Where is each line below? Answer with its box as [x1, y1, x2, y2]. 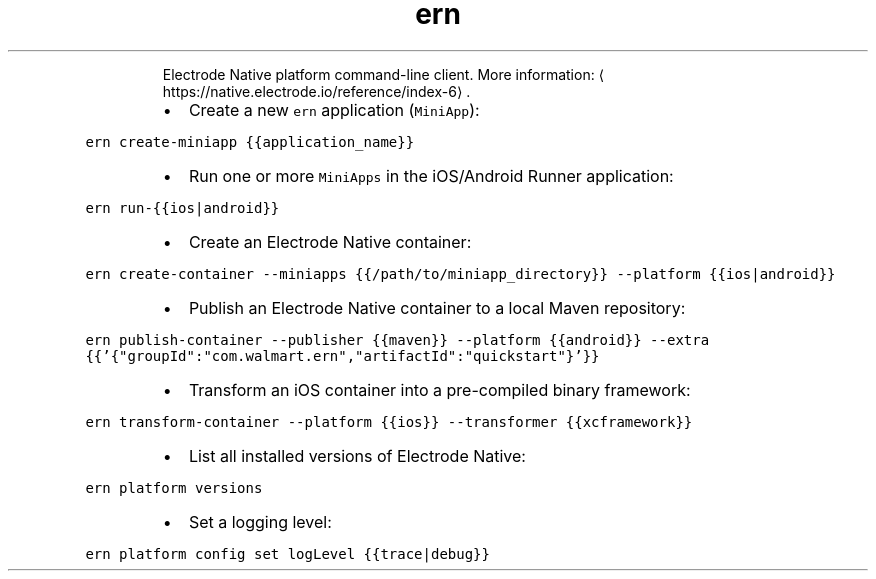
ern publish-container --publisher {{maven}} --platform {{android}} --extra [85, 331, 710, 348]
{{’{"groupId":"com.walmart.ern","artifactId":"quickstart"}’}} [85, 347, 600, 364]
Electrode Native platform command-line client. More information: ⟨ [162, 65, 605, 83]
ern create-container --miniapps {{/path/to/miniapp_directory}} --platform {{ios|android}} [85, 265, 836, 282]
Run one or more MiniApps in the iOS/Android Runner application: [188, 165, 674, 186]
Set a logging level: [188, 511, 332, 532]
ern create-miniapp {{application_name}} [85, 133, 415, 150]
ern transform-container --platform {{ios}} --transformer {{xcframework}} [85, 413, 693, 430]
